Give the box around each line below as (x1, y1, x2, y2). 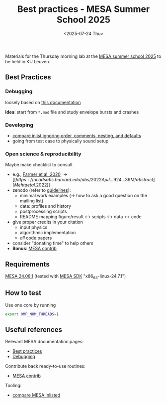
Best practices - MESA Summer (17, 3, 150, 15)
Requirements (5, 260, 50, 269)
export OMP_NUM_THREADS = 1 (5, 311, 59, 317)
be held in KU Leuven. (5, 58, 51, 64)
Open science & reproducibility (5, 150, 82, 157)
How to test (5, 289, 41, 297)
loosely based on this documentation (5, 99, 81, 105)
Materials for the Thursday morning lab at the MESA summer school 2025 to (5, 53, 162, 59)
